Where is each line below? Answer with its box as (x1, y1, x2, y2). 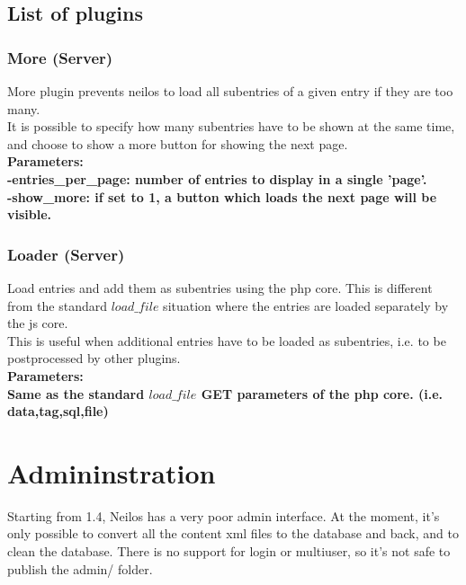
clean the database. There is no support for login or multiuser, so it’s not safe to (7, 542, 451, 561)
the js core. (7, 314, 68, 332)
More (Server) (7, 46, 113, 68)
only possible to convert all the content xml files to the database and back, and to (7, 524, 459, 543)
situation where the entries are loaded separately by (163, 296, 449, 315)
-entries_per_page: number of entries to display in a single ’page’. (7, 169, 427, 188)
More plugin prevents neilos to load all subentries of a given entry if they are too (7, 82, 453, 100)
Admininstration (7, 454, 216, 491)
